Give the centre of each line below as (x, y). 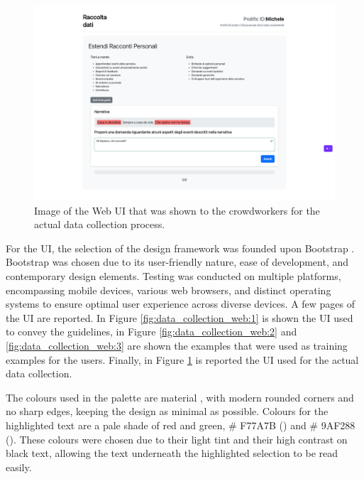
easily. (19, 467)
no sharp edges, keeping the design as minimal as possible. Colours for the (167, 411)
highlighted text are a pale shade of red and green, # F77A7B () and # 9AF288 (181, 425)
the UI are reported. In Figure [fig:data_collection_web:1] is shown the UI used (180, 317)
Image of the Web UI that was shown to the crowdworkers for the (177, 210)
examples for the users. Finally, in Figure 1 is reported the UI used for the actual (182, 359)
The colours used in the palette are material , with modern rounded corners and (180, 397)
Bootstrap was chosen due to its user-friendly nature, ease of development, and (177, 262)
